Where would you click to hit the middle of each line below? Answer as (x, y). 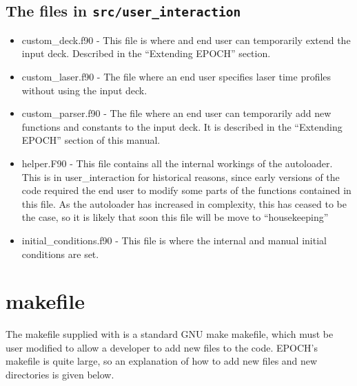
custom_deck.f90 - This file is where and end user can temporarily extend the (186, 40)
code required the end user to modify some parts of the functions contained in (186, 190)
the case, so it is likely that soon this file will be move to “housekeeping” (175, 217)
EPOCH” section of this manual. (91, 140)
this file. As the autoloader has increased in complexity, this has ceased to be (184, 203)
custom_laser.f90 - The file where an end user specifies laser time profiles (176, 76)
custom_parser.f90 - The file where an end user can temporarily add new (176, 113)
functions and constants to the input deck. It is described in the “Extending (182, 126)
